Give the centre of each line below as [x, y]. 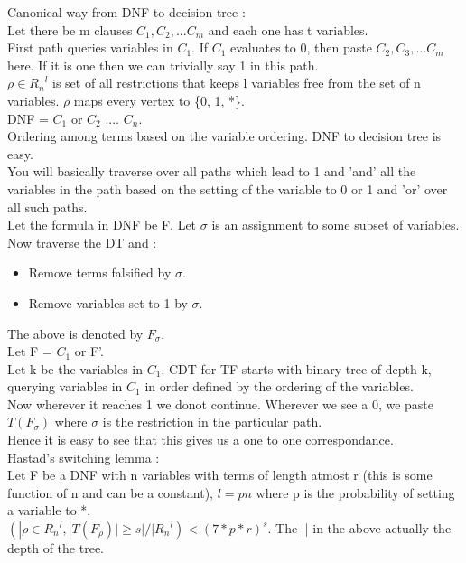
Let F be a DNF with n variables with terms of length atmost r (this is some [220, 475]
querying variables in [65, 386]
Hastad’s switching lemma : [84, 457]
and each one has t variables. [288, 29]
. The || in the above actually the [359, 528]
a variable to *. [49, 510]
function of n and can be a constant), [110, 492]
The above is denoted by [75, 333]
